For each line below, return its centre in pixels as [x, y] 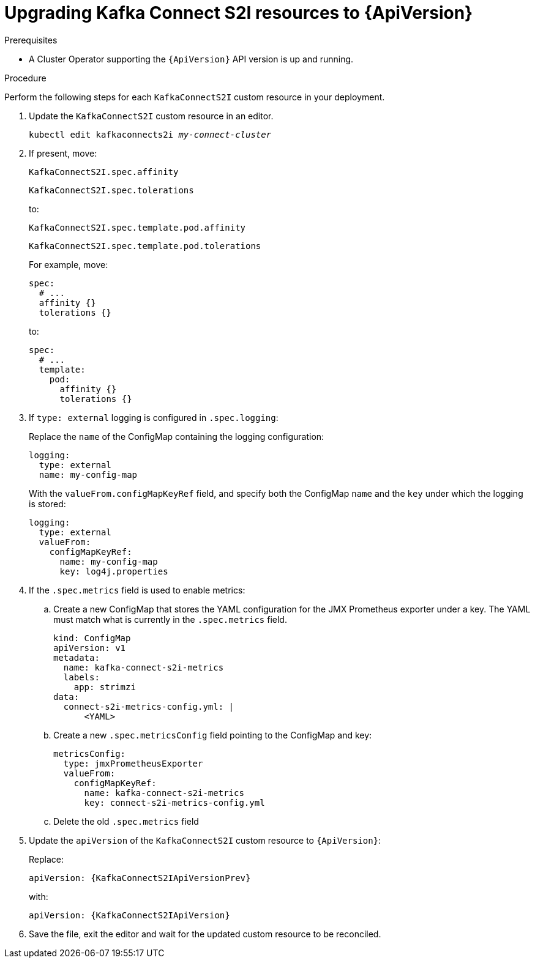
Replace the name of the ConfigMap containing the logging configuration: [177, 436]
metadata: [77, 657]
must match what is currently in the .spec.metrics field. [170, 619]
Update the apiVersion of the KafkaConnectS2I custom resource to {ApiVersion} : [205, 840]
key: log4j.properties [114, 571]
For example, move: [69, 264]
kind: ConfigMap [92, 638]
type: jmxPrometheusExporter [133, 763]
